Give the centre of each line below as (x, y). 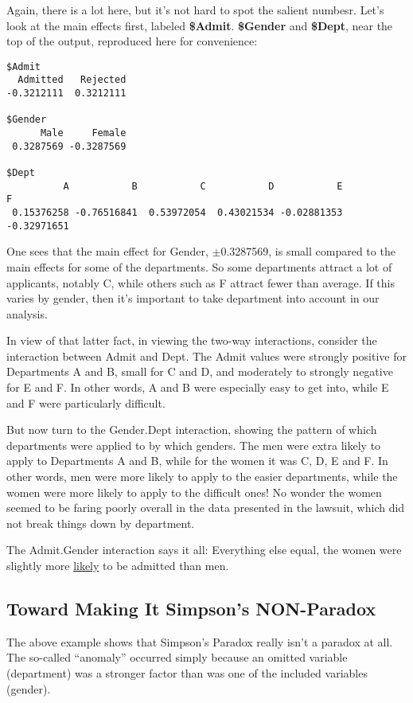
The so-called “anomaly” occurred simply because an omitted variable (177, 657)
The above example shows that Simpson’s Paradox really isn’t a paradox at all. (200, 641)
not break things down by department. (101, 523)
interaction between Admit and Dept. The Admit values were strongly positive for (207, 355)
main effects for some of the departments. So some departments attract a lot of (199, 266)
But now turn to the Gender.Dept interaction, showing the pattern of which (192, 430)
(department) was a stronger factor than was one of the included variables (187, 672)
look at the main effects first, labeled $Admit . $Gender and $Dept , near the (200, 25)
